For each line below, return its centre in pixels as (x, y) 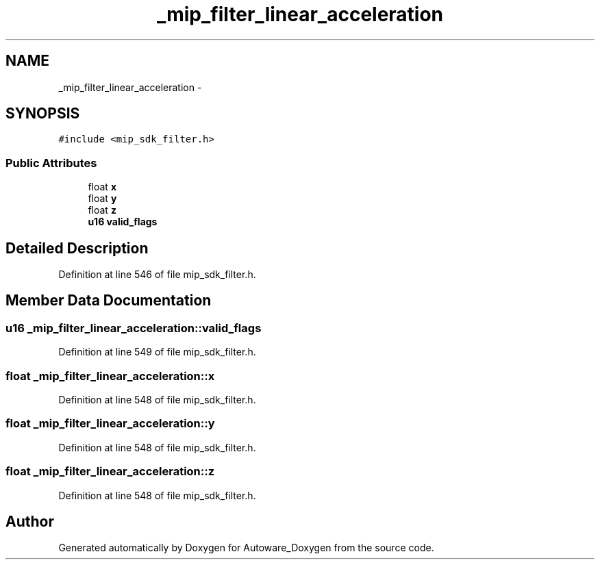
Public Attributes (51, 163)
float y (102, 199)
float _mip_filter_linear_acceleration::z (110, 472)
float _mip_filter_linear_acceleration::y (110, 424)
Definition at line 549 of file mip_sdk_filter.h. (157, 352)
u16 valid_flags (123, 222)
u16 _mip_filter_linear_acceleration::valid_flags (134, 328)
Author (30, 521)
